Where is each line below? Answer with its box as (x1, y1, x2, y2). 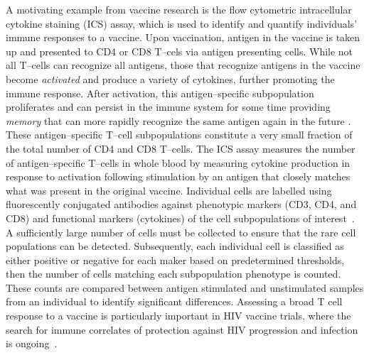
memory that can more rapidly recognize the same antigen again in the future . (6, 113, 351, 128)
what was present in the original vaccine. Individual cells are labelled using (6, 182, 332, 197)
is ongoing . (6, 336, 58, 351)
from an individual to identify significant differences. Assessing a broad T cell (6, 294, 343, 309)
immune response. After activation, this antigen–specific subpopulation (6, 85, 314, 100)
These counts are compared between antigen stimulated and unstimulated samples (6, 280, 364, 295)
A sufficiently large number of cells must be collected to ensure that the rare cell (6, 224, 356, 239)
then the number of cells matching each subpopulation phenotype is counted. (6, 266, 341, 281)
